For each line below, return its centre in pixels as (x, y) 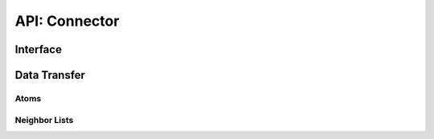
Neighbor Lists (44, 120)
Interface (38, 49)
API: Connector (67, 21)
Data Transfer (50, 75)
